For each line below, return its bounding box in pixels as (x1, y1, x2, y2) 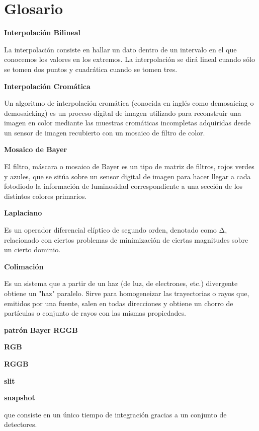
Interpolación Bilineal (4, 27, 81, 38)
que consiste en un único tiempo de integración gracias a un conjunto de (4, 409, 227, 419)
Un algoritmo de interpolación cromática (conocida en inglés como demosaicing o (4, 98, 254, 108)
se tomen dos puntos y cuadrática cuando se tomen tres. (4, 63, 178, 74)
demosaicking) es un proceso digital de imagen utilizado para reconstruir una (4, 107, 241, 118)
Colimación (4, 261, 44, 271)
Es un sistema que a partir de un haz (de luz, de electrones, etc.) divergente (4, 278, 238, 289)
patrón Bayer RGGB (4, 324, 78, 335)
